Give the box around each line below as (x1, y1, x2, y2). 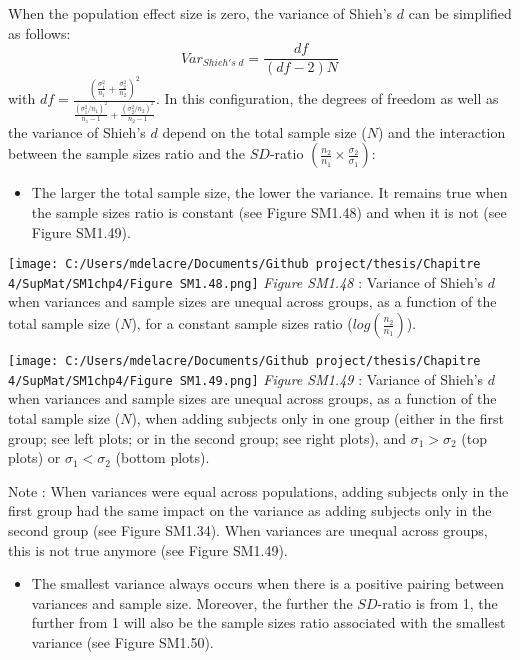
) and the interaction (377, 121, 506, 142)
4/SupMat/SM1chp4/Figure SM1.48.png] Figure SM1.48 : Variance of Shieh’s (8, 271, 484, 292)
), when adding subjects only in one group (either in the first (131, 407, 504, 428)
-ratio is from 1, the (377, 592, 498, 613)
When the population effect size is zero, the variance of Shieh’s (8, 3, 393, 23)
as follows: (8, 22, 71, 43)
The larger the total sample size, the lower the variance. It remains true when (31, 182, 508, 203)
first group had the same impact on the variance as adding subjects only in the (8, 500, 492, 521)
